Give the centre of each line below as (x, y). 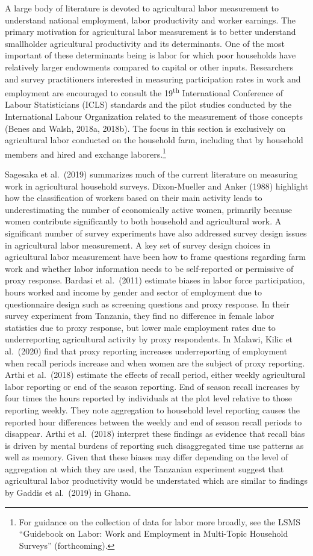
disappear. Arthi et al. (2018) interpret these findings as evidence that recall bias (155, 434)
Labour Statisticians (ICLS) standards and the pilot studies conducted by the (148, 104)
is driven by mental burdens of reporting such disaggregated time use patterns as (154, 445)
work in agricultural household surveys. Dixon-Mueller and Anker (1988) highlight (156, 186)
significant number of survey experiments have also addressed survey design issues (156, 233)
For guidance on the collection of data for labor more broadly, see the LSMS (160, 521)
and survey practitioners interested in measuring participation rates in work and (153, 79)
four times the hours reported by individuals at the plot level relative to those (148, 398)
